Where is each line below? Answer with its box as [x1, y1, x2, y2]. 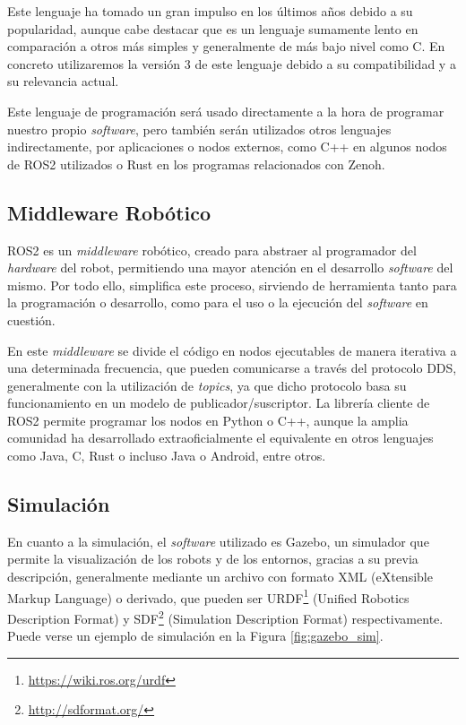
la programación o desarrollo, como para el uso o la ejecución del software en [7, 293, 428, 312]
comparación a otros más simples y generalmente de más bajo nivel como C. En [7, 37, 445, 56]
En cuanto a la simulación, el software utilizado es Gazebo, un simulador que [7, 531, 429, 550]
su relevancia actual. [7, 72, 119, 91]
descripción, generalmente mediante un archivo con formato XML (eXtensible [7, 567, 433, 586]
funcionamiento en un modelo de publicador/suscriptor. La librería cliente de [7, 393, 430, 412]
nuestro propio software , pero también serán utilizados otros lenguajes [7, 119, 392, 138]
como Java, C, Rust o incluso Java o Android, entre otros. [7, 446, 326, 465]
